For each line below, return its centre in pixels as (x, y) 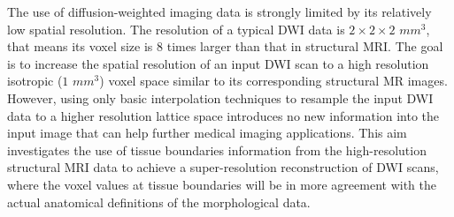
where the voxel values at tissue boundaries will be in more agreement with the (222, 184)
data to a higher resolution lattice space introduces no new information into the (223, 115)
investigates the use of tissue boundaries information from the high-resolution (217, 150)
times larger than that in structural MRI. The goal (305, 46)
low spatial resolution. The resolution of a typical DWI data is (176, 29)
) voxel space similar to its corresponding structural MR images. (273, 81)
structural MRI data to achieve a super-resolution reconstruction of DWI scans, (223, 167)
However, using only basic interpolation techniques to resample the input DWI (220, 97)
